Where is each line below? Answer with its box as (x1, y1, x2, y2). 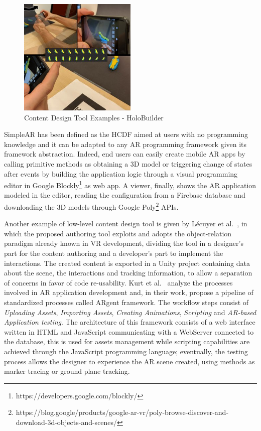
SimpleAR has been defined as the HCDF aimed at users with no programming (4, 129, 248, 139)
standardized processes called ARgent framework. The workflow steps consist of (4, 297, 249, 307)
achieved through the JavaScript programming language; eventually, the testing (4, 346, 248, 356)
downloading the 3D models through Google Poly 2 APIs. (4, 200, 179, 212)
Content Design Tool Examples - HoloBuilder (24, 112, 164, 122)
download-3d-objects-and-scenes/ (16, 416, 117, 427)
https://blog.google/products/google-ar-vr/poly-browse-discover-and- (16, 407, 229, 417)
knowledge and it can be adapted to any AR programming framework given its (4, 138, 247, 149)
